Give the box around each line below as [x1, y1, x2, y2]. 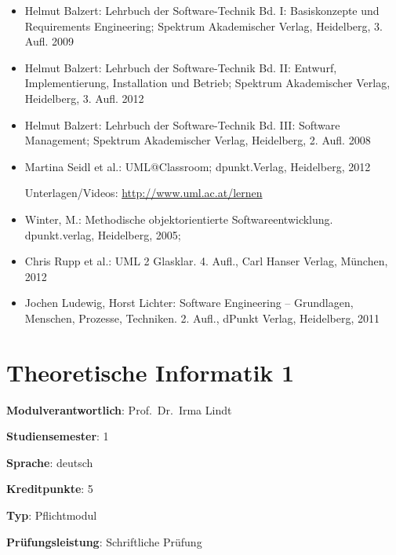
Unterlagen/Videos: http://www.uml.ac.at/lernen [24, 184, 263, 201]
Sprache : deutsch [6, 454, 93, 470]
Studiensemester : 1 [6, 428, 109, 444]
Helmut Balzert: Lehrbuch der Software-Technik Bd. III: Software [24, 116, 340, 133]
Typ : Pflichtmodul [6, 507, 97, 523]
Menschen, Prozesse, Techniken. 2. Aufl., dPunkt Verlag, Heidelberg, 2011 [24, 309, 380, 326]
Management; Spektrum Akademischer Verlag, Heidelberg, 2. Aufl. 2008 [24, 132, 371, 148]
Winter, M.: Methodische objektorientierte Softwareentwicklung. [24, 210, 333, 227]
